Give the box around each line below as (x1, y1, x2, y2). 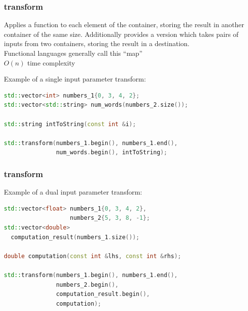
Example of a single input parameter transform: (4, 74, 146, 84)
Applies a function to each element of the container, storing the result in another (4, 19, 245, 30)
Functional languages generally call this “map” (4, 48, 143, 58)
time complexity (27, 57, 75, 67)
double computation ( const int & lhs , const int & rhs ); (4, 252, 182, 260)
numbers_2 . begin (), (56, 281, 119, 288)
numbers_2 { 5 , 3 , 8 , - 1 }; (70, 214, 150, 222)
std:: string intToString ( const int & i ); (4, 120, 136, 128)
